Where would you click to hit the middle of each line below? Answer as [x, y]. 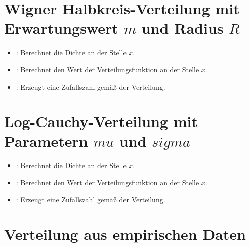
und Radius [182, 28]
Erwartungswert [61, 28]
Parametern [46, 141]
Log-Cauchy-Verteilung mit [101, 121]
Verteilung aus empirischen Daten [125, 234]
